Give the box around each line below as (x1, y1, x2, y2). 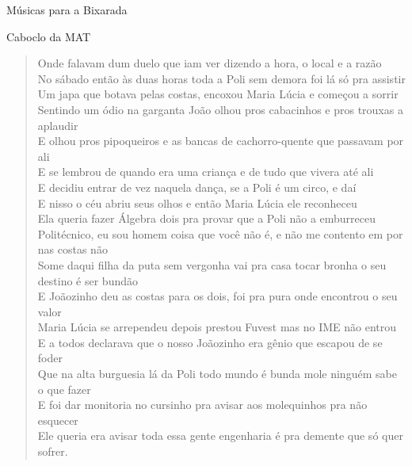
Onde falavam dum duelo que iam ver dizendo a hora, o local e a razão (37, 55, 382, 71)
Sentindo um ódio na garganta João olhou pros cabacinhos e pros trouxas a (37, 101, 403, 117)
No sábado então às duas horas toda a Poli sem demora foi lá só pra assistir (37, 70, 406, 86)
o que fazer (37, 380, 91, 397)
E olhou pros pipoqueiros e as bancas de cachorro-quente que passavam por (37, 132, 404, 149)
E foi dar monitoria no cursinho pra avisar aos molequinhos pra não (37, 396, 368, 413)
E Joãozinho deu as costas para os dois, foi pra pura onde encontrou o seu (37, 288, 398, 304)
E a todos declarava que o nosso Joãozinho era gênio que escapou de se (37, 334, 383, 350)
